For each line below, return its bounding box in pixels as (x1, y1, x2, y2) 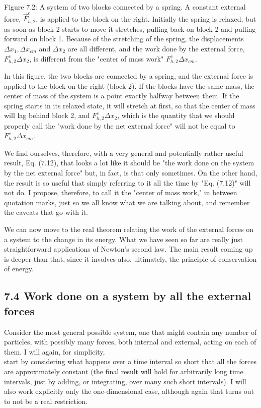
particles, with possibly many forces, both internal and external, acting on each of (4, 336, 256, 347)
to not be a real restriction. (4, 395, 88, 406)
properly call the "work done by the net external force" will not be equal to (4, 120, 235, 131)
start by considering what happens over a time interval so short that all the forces (4, 356, 256, 367)
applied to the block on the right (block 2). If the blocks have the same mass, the (4, 80, 254, 91)
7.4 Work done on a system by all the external (4, 288, 251, 304)
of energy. (4, 263, 34, 274)
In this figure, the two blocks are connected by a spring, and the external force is (4, 71, 253, 81)
